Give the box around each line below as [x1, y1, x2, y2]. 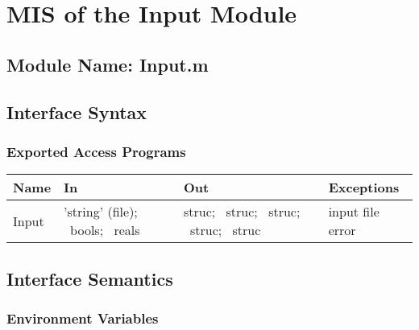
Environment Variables [6, 307, 159, 328]
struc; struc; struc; [183, 202, 301, 221]
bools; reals [70, 221, 140, 240]
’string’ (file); [64, 202, 138, 221]
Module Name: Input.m [6, 52, 209, 76]
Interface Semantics [6, 266, 173, 291]
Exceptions [328, 178, 400, 197]
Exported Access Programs [6, 141, 186, 161]
